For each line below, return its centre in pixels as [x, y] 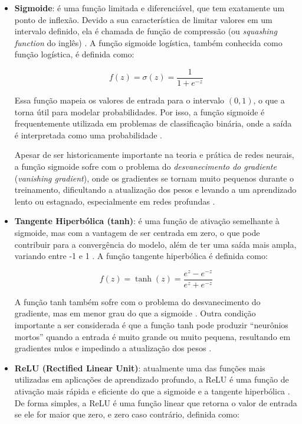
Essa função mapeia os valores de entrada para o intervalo [119, 100]
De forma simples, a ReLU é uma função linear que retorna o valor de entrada [156, 402]
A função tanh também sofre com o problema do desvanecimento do [137, 301]
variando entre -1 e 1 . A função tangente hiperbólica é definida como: [141, 256]
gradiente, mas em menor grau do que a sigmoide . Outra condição [135, 313]
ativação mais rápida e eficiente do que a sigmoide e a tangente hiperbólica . [152, 391]
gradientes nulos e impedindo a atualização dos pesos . [113, 348]
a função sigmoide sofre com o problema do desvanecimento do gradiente [145, 166]
